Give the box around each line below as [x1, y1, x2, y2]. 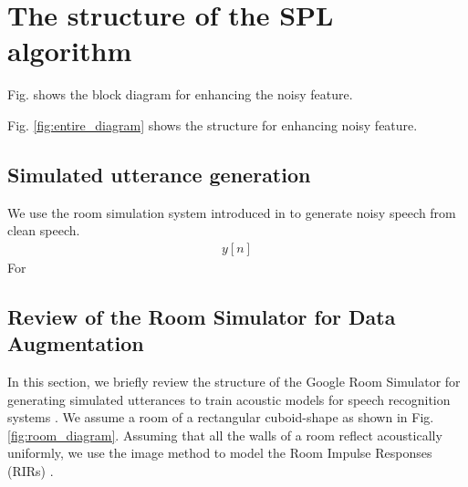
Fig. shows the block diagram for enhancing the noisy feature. [7, 85, 353, 104]
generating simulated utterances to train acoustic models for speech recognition [7, 389, 451, 409]
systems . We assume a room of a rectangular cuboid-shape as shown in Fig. [7, 408, 434, 427]
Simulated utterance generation [7, 160, 311, 188]
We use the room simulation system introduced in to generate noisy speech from [7, 202, 456, 222]
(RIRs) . [7, 461, 54, 481]
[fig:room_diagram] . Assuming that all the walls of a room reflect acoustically [7, 425, 442, 444]
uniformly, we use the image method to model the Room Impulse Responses [7, 443, 432, 462]
